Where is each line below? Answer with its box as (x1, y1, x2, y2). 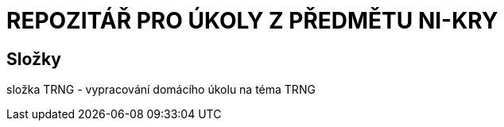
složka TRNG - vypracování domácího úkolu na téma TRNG (6, 83, 316, 97)
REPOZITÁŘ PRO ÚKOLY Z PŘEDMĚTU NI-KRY (6, 7, 498, 34)
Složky (6, 48, 61, 69)
